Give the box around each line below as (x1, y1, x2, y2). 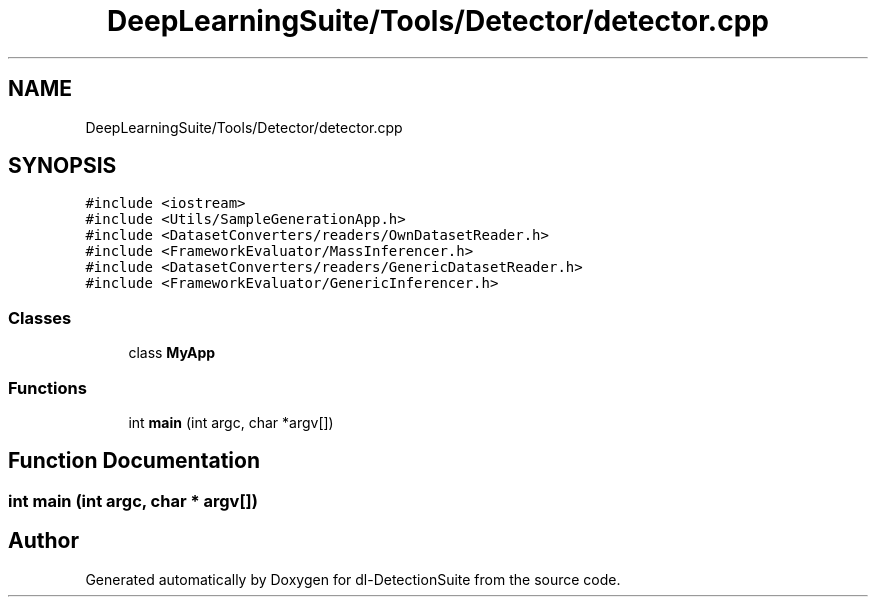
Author (8, 528, 79, 554)
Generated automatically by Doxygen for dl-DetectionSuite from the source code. (85, 570, 621, 588)
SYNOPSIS (8, 153, 117, 179)
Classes (8, 307, 72, 328)
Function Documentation (8, 448, 260, 474)
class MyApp (128, 344, 216, 362)
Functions (8, 377, 87, 398)
